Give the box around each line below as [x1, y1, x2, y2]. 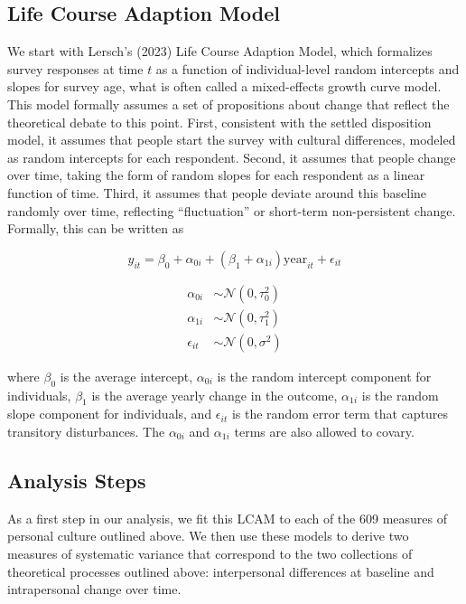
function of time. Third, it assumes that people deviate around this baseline [7, 183, 427, 202]
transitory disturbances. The [7, 422, 165, 441]
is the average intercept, [60, 366, 193, 385]
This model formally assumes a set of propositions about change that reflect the [7, 94, 450, 113]
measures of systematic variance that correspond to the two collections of [7, 544, 413, 562]
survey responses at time [7, 59, 144, 78]
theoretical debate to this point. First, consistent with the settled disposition [7, 112, 432, 131]
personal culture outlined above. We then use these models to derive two [7, 526, 409, 545]
